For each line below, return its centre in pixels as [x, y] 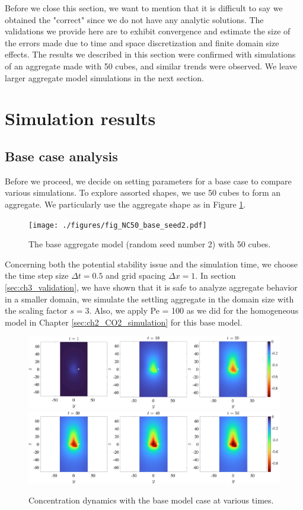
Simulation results [80, 118]
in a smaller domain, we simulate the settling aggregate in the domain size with [149, 299]
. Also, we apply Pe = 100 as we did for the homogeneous [194, 310]
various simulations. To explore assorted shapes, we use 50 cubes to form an [143, 192]
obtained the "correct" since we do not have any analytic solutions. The [134, 19]
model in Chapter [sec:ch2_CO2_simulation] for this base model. [124, 322]
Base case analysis [61, 156]
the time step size [37, 275]
